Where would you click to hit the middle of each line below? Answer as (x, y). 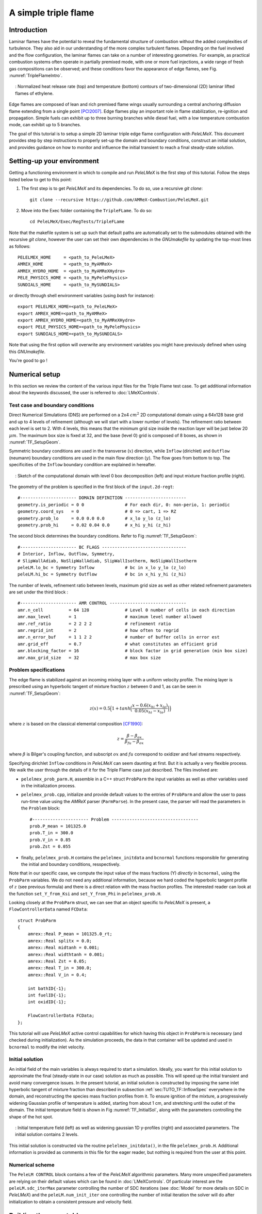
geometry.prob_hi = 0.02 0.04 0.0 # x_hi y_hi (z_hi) (94, 525)
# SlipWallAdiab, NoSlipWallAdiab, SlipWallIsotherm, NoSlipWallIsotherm (107, 561)
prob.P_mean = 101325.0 (58, 826)
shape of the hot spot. (31, 1116)
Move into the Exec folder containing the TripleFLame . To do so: (87, 211)
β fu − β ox (134, 742)
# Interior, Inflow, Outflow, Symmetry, (66, 554)
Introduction (28, 30)
